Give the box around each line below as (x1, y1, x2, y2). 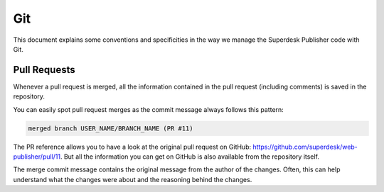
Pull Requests (13, 64, 75, 76)
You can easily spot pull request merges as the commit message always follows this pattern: (13, 105, 284, 113)
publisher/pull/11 (13, 152, 60, 161)
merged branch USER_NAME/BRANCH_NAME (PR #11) (28, 124, 193, 132)
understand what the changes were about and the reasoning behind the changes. (13, 175, 252, 183)
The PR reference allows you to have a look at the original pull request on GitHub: (13, 142, 252, 151)
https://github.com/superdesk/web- (252, 142, 358, 151)
